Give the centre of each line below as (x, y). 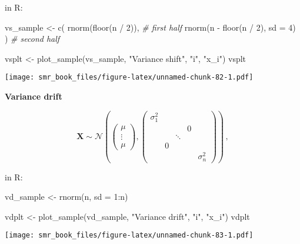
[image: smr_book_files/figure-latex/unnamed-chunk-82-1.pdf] (129, 78)
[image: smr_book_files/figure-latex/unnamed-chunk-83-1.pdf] (129, 235)
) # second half (32, 39)
